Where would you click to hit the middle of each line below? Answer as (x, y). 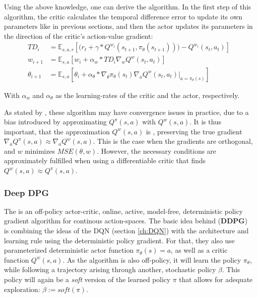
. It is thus (205, 122)
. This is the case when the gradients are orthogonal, (173, 141)
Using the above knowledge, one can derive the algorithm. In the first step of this (128, 6)
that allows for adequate (216, 279)
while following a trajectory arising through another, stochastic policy (110, 269)
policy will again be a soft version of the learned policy (87, 279)
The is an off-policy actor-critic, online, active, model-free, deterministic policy (124, 211)
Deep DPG (27, 192)
